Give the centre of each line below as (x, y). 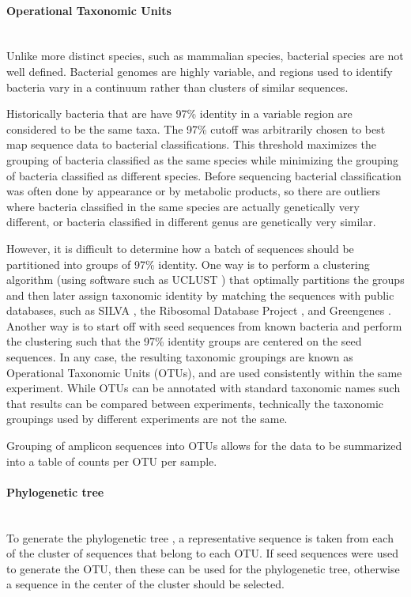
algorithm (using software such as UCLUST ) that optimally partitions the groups (205, 280)
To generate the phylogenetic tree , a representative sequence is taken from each (200, 537)
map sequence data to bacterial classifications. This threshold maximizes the (192, 144)
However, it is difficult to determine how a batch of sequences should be (180, 248)
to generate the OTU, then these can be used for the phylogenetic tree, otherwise (203, 568)
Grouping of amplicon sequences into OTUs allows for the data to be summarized (204, 446)
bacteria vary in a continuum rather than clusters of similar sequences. (177, 87)
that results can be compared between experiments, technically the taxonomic (195, 403)
